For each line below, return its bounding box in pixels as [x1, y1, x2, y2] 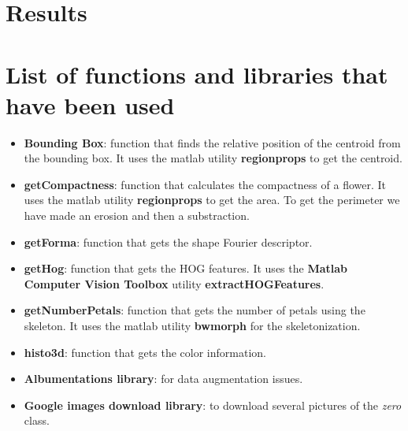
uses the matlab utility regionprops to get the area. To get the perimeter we [24, 191, 400, 208]
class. [24, 412, 50, 429]
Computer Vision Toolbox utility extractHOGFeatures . [24, 275, 325, 292]
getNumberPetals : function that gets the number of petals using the [24, 302, 365, 318]
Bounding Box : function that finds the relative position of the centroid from [24, 134, 401, 150]
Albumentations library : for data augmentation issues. [24, 370, 303, 387]
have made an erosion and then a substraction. [24, 207, 250, 224]
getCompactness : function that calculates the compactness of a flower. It [24, 176, 386, 192]
